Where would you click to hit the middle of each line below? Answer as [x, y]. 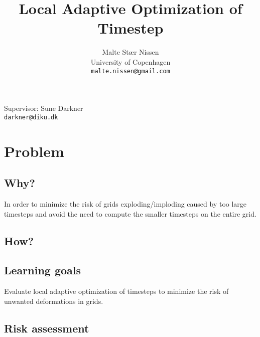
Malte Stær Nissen [131, 52]
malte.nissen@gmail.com [131, 71]
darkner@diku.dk [31, 117]
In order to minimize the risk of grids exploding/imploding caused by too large [125, 203]
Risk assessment [47, 328]
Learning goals [43, 270]
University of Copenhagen [131, 61]
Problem [34, 151]
